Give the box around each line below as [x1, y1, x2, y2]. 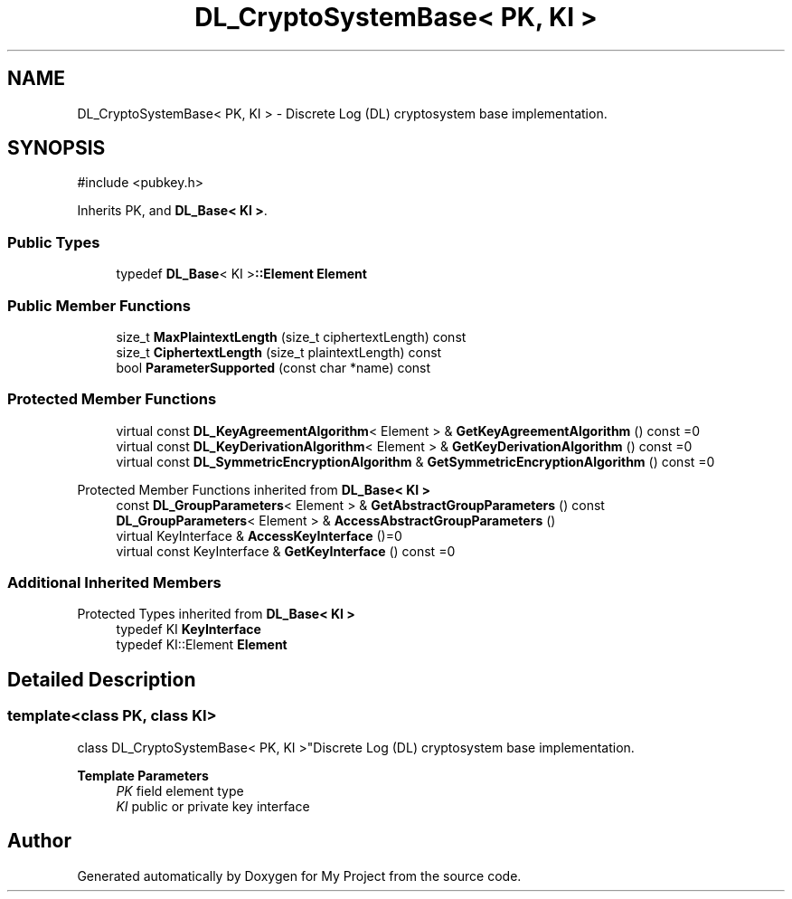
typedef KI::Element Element [116, 637, 288, 653]
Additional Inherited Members [7, 573, 222, 592]
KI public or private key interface [116, 798, 310, 814]
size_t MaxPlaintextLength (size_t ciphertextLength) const [116, 328, 467, 345]
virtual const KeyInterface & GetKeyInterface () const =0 [116, 543, 456, 559]
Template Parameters [77, 767, 209, 783]
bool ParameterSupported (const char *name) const [116, 359, 431, 375]
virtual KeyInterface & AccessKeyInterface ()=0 [116, 527, 402, 544]
